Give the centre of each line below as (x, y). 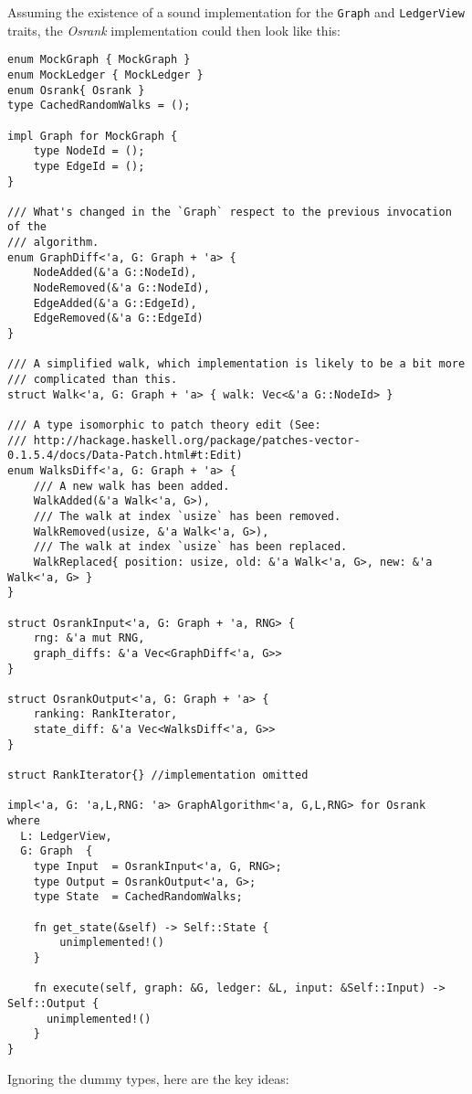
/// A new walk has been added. (131, 486)
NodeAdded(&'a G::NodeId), (115, 273)
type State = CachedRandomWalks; (138, 897)
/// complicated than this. (93, 380)
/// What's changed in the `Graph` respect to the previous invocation (230, 212)
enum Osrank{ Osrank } (76, 90)
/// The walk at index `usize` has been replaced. (190, 547)
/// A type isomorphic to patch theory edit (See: (164, 425)
